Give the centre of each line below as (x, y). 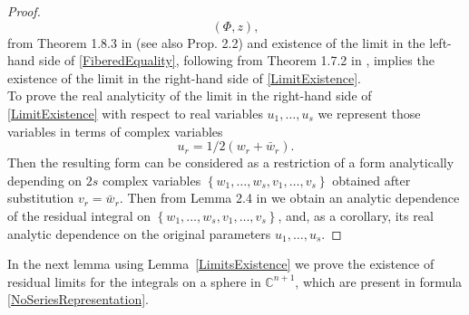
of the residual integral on (79, 215)
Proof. (24, 11)
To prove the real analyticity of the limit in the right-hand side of (190, 95)
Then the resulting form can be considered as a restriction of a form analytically (231, 162)
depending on (45, 180)
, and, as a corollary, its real (356, 215)
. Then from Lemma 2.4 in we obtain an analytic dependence (289, 198)
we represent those (369, 113)
